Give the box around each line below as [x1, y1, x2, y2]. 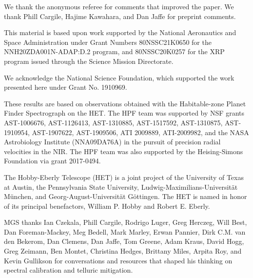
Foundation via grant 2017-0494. [4, 156, 101, 166]
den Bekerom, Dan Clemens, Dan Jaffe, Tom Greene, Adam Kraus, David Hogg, [4, 236, 244, 246]
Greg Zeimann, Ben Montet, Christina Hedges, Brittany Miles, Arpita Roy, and [4, 246, 242, 256]
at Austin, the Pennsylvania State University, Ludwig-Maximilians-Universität [4, 181, 238, 192]
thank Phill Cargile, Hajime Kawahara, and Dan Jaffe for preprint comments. [4, 11, 236, 21]
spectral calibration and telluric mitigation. [4, 265, 133, 275]
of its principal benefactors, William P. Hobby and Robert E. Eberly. [4, 200, 210, 211]
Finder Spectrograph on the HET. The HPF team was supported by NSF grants [4, 108, 244, 118]
